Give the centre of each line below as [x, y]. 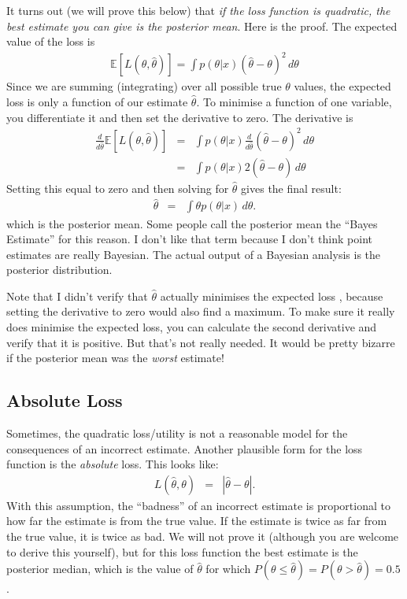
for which [228, 569]
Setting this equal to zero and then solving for [118, 188]
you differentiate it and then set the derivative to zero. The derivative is [180, 117]
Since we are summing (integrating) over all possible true [144, 86]
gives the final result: [291, 188]
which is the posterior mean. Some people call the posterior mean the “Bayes [192, 223]
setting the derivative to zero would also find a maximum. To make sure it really [201, 311]
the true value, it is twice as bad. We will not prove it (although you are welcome [203, 536]
